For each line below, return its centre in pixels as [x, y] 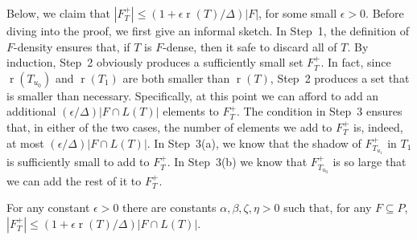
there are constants [169, 207]
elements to [191, 111]
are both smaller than [176, 77]
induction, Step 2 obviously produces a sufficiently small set [155, 62]
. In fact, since [356, 62]
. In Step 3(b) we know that [237, 162]
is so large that [370, 162]
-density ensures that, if [72, 46]
